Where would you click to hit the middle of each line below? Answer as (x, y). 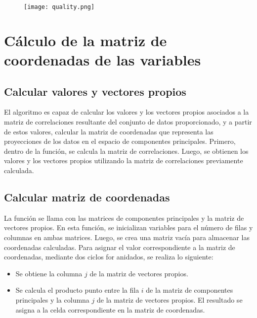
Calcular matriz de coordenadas (87, 197)
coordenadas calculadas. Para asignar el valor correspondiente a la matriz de (120, 247)
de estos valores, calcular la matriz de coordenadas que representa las (109, 131)
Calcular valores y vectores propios (95, 91)
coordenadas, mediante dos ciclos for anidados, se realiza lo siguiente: (109, 257)
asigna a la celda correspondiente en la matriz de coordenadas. (110, 309)
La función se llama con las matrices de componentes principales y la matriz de (124, 218)
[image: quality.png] (59, 7)
